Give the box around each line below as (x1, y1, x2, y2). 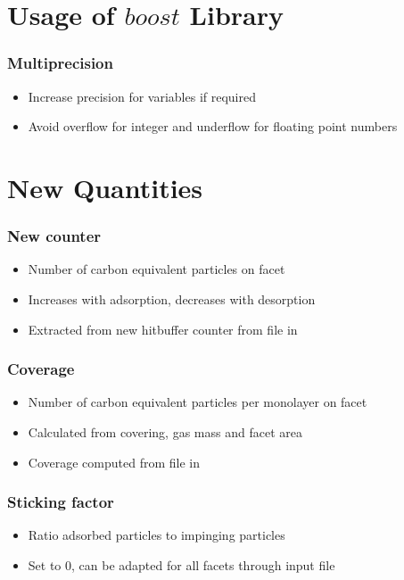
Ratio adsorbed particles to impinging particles (28, 526, 285, 544)
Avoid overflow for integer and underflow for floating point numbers (28, 117, 398, 136)
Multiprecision (7, 52, 113, 74)
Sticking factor (7, 491, 114, 513)
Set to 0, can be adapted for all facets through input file (28, 555, 335, 574)
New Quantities (7, 169, 203, 205)
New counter (7, 225, 102, 247)
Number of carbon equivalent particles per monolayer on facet (28, 393, 367, 411)
